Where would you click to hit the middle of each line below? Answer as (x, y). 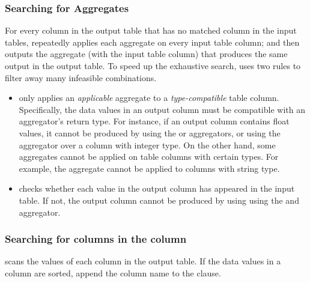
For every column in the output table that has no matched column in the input (151, 30)
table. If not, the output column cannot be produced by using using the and (159, 200)
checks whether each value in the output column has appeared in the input (157, 188)
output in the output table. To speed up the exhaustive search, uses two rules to (153, 65)
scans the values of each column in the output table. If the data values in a (143, 261)
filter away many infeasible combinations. (81, 77)
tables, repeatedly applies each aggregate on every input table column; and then (152, 42)
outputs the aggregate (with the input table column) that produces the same (146, 54)
